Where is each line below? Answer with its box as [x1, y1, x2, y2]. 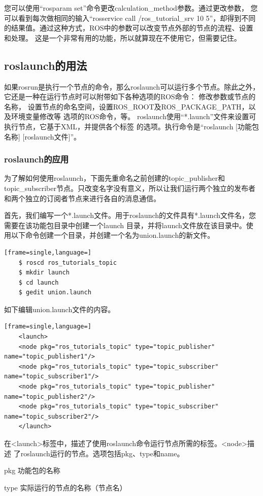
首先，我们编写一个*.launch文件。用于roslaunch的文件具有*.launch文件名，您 [4, 210, 256, 221]
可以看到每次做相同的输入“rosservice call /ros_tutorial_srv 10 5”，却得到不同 [4, 12, 256, 23]
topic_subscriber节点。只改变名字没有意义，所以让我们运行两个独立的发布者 [4, 182, 255, 193]
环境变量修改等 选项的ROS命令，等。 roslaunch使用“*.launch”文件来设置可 [11, 111, 256, 122]
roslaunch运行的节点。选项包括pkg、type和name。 [20, 448, 184, 458]
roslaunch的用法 [4, 57, 87, 73]
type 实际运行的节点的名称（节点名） [4, 482, 127, 492]
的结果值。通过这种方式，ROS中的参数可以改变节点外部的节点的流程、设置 [4, 22, 253, 33]
